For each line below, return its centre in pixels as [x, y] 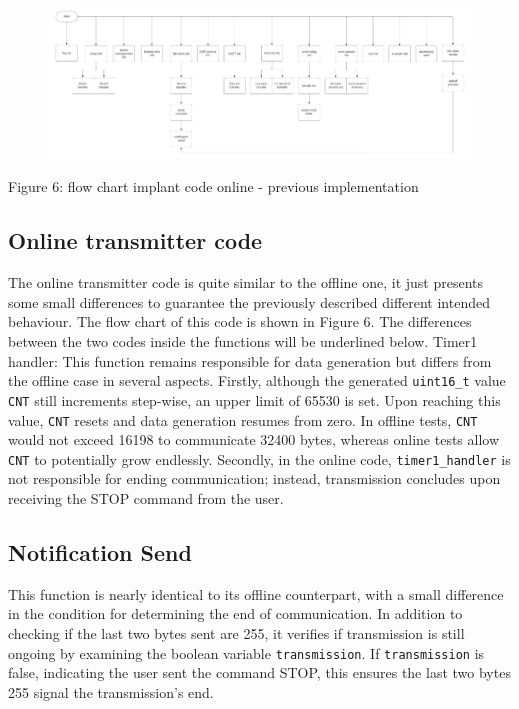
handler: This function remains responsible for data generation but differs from [250, 360]
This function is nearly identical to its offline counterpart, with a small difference [256, 593]
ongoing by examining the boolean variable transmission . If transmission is [246, 652]
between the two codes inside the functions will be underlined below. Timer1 [243, 341]
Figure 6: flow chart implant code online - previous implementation [213, 186]
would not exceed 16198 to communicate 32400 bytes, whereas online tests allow [254, 439]
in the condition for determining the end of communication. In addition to [235, 613]
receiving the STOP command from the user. [146, 498]
